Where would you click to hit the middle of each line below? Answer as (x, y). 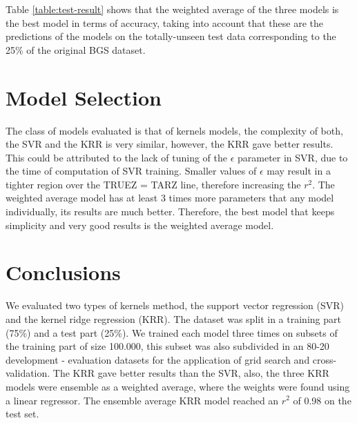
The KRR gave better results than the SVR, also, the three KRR (191, 373)
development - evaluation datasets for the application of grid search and (158, 359)
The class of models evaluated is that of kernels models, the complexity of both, (174, 130)
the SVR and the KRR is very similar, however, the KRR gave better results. (170, 144)
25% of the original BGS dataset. (76, 49)
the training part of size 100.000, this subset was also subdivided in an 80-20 (167, 346)
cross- (325, 359)
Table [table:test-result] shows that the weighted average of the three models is (172, 9)
